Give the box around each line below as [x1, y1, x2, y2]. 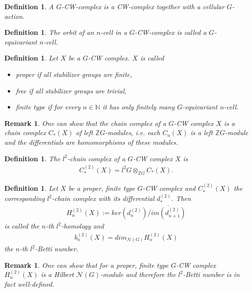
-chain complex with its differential [52, 193, 154, 203]
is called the [4, 221, 40, 231]
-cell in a [100, 27, 127, 37]
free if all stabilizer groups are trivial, [15, 85, 127, 95]
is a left [190, 127, 213, 138]
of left [75, 127, 93, 138]
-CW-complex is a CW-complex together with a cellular [61, 1, 224, 11]
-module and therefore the [100, 269, 176, 279]
